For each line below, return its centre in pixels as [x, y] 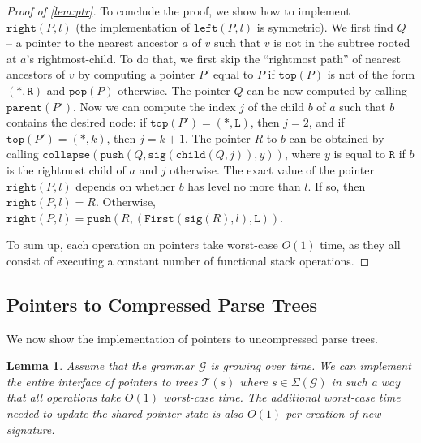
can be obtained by [337, 138]
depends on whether [125, 185]
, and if [326, 122]
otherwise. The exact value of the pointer [272, 169]
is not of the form [371, 74]
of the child [276, 106]
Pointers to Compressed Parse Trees [162, 304]
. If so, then [337, 185]
